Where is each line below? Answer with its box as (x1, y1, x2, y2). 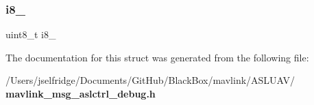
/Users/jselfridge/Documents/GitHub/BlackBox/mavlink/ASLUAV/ (5, 73, 295, 87)
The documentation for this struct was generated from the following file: (5, 50, 309, 64)
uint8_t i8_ (5, 27, 56, 42)
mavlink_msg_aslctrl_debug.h (5, 87, 156, 100)
